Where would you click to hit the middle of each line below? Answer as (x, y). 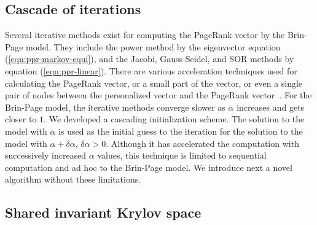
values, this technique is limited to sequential (182, 155)
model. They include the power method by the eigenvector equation (153, 46)
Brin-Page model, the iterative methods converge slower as (115, 107)
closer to (21, 119)
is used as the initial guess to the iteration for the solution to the (181, 131)
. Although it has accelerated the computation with (202, 143)
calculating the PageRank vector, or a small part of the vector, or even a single (154, 83)
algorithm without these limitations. (73, 179)
